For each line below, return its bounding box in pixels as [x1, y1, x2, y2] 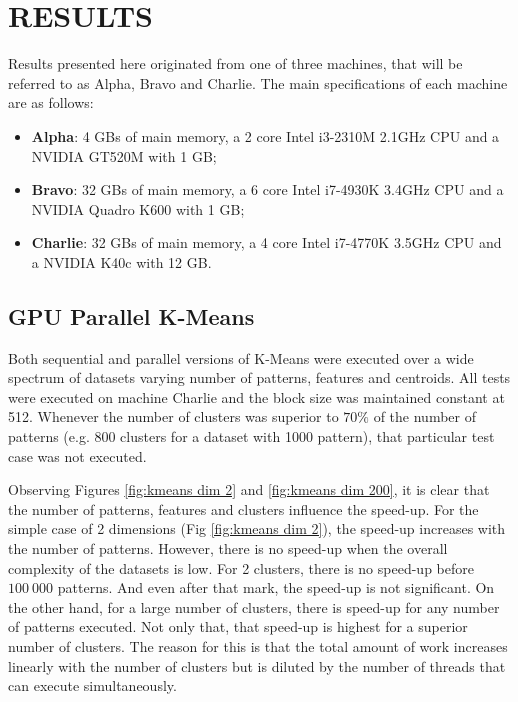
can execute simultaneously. [8, 675, 177, 696]
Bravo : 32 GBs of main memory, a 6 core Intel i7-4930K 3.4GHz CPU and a [31, 179, 504, 200]
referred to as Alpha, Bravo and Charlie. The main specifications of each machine [8, 72, 508, 93]
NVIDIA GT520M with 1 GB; [31, 145, 217, 166]
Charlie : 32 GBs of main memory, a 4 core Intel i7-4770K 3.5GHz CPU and [31, 232, 502, 253]
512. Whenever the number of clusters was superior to [8, 406, 339, 427]
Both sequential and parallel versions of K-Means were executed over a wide [8, 347, 474, 368]
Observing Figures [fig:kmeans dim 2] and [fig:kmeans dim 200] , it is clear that [8, 479, 490, 500]
